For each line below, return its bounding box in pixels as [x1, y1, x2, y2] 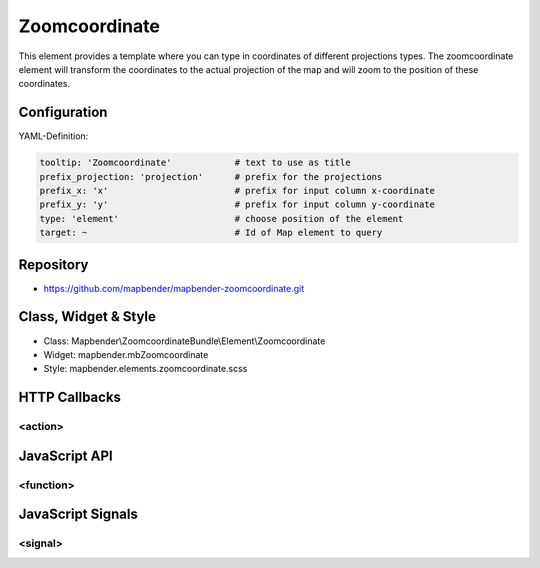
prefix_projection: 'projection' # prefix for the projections [39, 171, 383, 182]
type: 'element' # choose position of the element [39, 213, 404, 224]
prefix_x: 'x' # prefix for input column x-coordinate [39, 185, 435, 196]
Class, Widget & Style [18, 308, 157, 325]
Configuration [18, 104, 108, 121]
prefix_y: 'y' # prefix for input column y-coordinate [39, 199, 435, 210]
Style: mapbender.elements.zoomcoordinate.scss [43, 363, 248, 375]
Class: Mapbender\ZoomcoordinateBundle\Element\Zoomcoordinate [43, 335, 326, 347]
